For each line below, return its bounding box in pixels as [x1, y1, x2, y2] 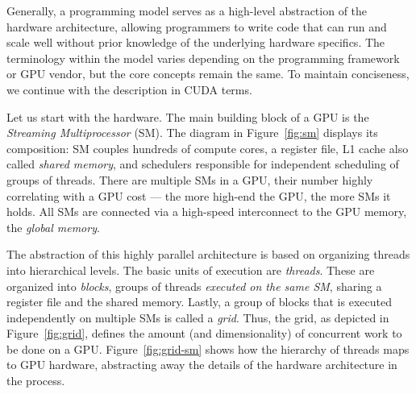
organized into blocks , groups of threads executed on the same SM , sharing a [6, 277, 382, 294]
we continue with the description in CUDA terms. [6, 81, 252, 97]
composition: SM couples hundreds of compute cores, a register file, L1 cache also [6, 139, 409, 156]
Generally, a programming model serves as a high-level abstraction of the [6, 2, 368, 19]
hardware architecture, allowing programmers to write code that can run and [6, 18, 387, 35]
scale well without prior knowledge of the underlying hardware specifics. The [6, 34, 385, 51]
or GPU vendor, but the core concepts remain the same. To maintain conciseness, [6, 65, 410, 82]
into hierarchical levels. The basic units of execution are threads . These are [6, 261, 375, 278]
